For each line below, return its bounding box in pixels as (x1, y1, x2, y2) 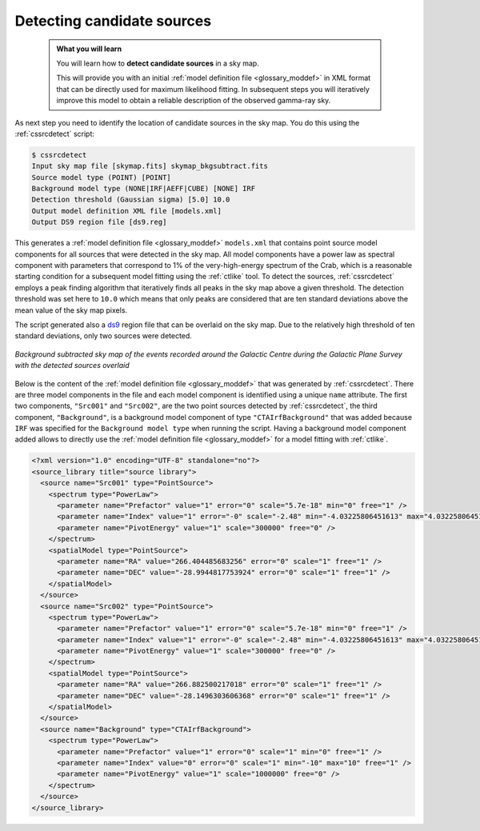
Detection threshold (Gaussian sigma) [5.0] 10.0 (31, 195, 230, 204)
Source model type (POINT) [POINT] (31, 173, 171, 182)
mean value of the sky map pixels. (14, 305, 128, 315)
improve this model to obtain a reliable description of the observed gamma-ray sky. (56, 96, 331, 106)
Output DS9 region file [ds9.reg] (31, 218, 167, 227)
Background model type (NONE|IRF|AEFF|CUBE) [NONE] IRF (31, 184, 256, 194)
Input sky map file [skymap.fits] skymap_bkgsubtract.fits (31, 162, 268, 171)
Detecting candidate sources (14, 12, 212, 30)
